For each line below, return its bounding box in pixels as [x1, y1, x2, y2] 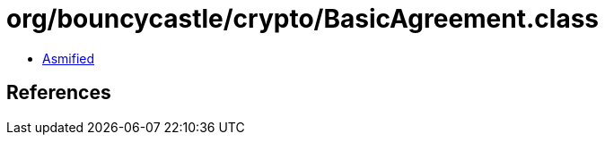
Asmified [42, 50, 95, 66]
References [6, 81, 111, 104]
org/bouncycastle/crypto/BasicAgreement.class [6, 4, 600, 34]
